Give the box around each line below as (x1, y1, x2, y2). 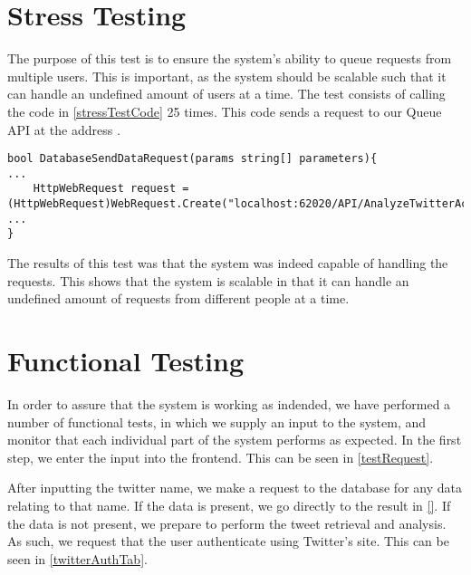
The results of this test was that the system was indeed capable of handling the (7, 254, 448, 273)
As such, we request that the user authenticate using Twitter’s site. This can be (7, 532, 449, 551)
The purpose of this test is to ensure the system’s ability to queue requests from (7, 49, 452, 68)
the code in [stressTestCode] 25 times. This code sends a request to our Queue (7, 101, 442, 120)
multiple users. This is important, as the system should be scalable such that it (7, 66, 447, 85)
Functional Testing (7, 342, 245, 379)
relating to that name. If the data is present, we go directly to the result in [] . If (7, 495, 451, 514)
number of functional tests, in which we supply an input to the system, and (7, 412, 427, 431)
